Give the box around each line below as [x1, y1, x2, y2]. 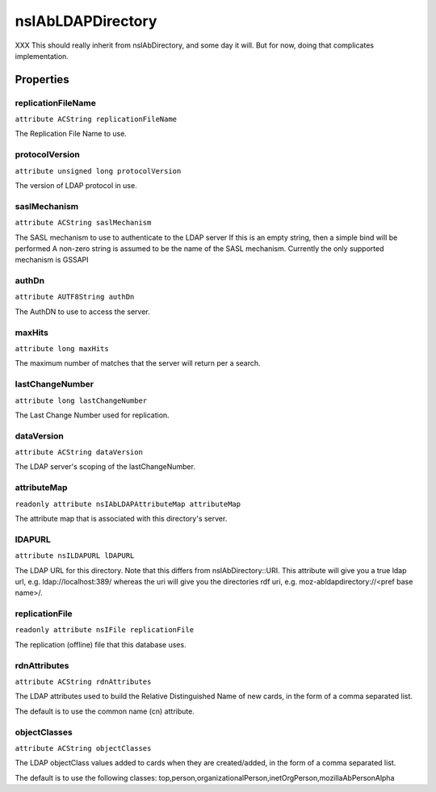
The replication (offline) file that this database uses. [15, 639, 187, 649]
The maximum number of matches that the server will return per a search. [15, 358, 262, 368]
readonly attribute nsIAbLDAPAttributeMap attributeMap [15, 499, 241, 509]
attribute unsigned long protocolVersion [15, 166, 182, 175]
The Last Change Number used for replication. [15, 410, 170, 420]
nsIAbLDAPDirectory [15, 12, 157, 30]
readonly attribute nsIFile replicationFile [15, 626, 195, 635]
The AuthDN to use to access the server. [15, 307, 151, 316]
